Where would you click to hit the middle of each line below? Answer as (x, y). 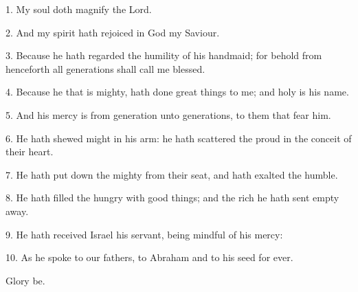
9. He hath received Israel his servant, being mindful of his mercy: (144, 234)
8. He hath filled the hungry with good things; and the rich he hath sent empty (172, 198)
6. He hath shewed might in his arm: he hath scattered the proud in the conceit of (179, 138)
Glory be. (25, 280)
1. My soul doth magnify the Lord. (79, 9)
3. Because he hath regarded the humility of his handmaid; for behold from (164, 55)
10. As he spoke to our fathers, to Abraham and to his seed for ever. (149, 257)
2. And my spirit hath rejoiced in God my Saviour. (113, 32)
